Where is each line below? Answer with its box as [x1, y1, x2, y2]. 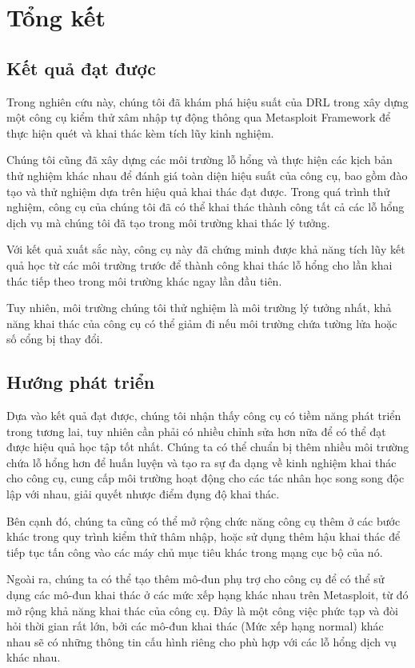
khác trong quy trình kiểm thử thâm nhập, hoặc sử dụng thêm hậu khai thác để [6, 528, 401, 545]
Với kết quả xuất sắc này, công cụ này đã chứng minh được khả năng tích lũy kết [6, 241, 405, 258]
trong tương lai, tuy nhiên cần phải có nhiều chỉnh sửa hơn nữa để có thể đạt [6, 422, 386, 439]
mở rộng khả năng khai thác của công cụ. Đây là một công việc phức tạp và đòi [6, 602, 398, 618]
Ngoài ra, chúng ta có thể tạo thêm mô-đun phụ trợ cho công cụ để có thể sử [6, 570, 385, 587]
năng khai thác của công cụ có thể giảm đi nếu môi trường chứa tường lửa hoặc [6, 314, 397, 331]
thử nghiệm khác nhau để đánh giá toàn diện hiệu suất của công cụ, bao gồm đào [6, 166, 408, 183]
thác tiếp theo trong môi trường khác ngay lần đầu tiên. [6, 272, 282, 289]
